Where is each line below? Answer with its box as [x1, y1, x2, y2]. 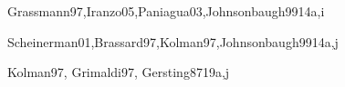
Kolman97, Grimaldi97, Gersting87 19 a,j [7, 63, 230, 82]
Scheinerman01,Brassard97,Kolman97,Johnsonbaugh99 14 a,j [7, 32, 339, 51]
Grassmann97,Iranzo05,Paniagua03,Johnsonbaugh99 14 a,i [7, 2, 325, 20]
